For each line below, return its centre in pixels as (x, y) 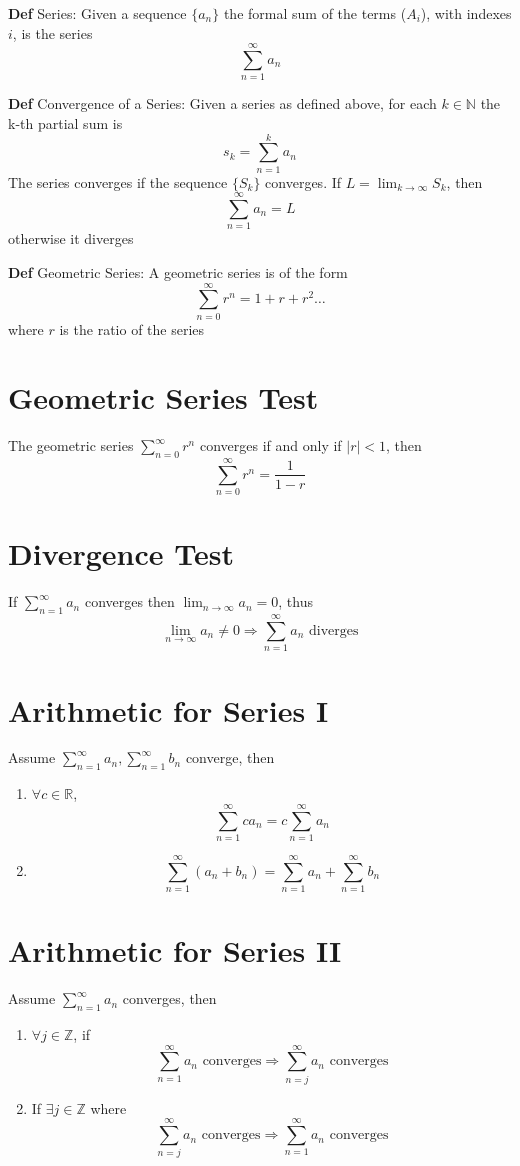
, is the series (52, 32)
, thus (295, 601)
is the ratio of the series (132, 328)
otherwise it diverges (71, 238)
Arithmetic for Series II (175, 950)
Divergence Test (121, 553)
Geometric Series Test (163, 397)
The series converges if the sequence (118, 181)
